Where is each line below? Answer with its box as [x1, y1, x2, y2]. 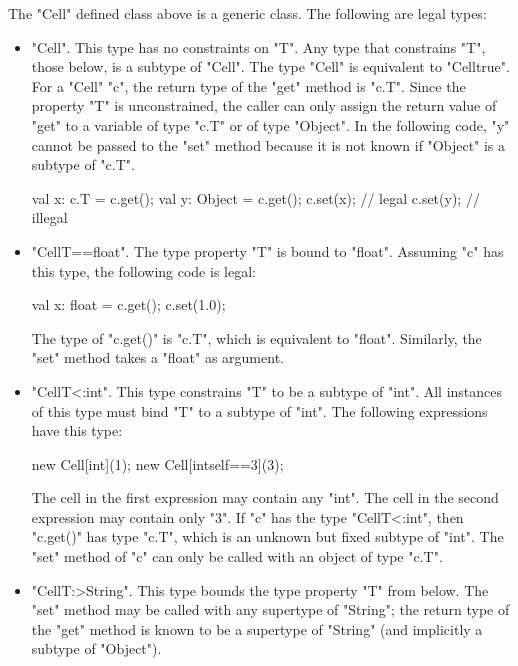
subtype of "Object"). [31, 638, 162, 659]
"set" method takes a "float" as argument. [31, 347, 284, 368]
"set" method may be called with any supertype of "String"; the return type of [31, 599, 510, 620]
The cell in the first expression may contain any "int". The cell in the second [31, 487, 499, 508]
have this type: [31, 420, 123, 441]
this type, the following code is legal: [31, 260, 256, 281]
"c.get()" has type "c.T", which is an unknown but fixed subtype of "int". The [31, 526, 504, 547]
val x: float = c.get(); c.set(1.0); [31, 294, 226, 315]
